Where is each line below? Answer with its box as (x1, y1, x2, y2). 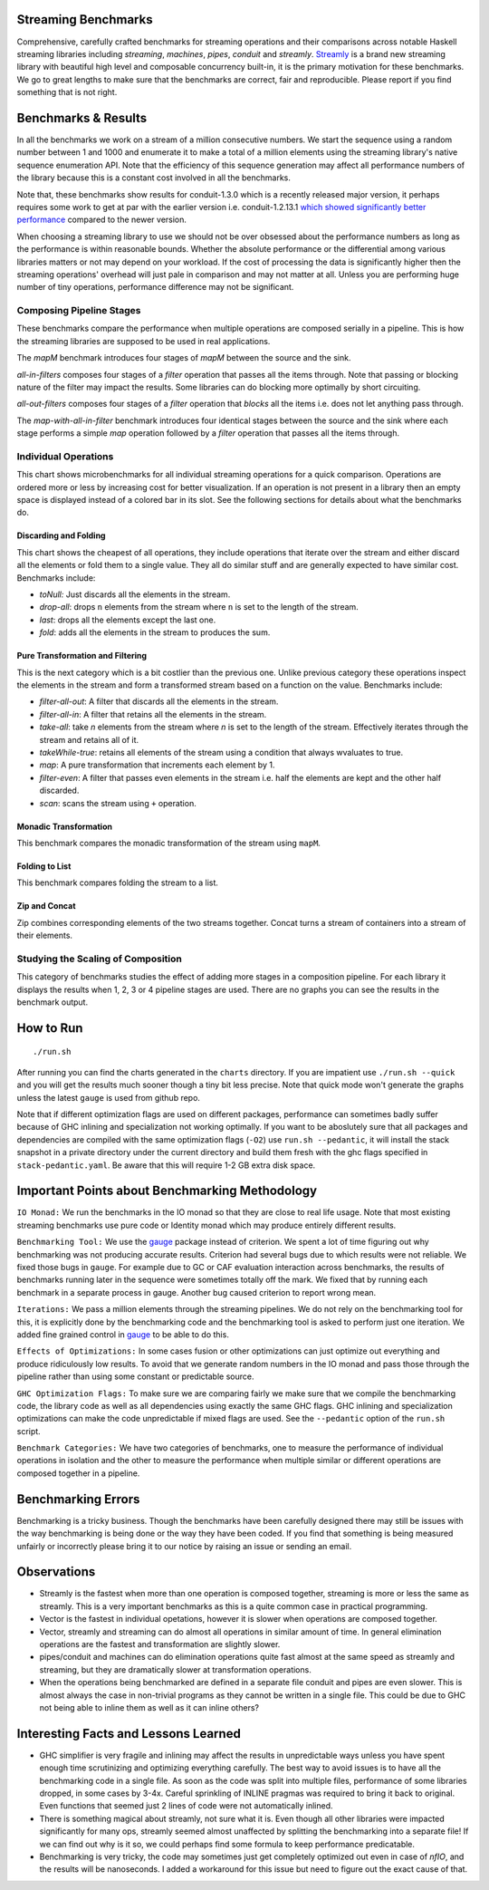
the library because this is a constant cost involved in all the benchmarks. (16, 172, 292, 183)
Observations (16, 1564, 96, 1580)
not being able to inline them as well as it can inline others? (39, 1702, 260, 1712)
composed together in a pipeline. (16, 1468, 140, 1479)
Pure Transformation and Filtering (16, 651, 148, 661)
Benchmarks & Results (16, 110, 148, 126)
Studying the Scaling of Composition (16, 952, 183, 965)
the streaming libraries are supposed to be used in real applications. (16, 335, 271, 346)
